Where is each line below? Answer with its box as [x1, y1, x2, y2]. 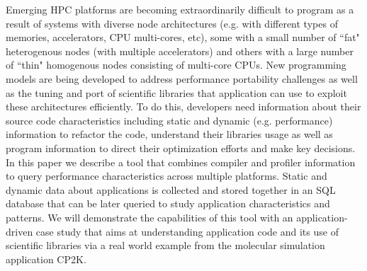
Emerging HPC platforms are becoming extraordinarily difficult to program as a [6, 2, 354, 16]
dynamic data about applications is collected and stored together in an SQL [6, 182, 336, 197]
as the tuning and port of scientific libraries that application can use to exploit [6, 85, 347, 100]
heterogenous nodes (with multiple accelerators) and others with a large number [6, 43, 354, 58]
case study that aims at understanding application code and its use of [35, 224, 339, 238]
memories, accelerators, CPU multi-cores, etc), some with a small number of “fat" [6, 30, 360, 45]
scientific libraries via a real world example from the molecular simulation [6, 238, 325, 253]
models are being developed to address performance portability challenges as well [6, 71, 358, 86]
